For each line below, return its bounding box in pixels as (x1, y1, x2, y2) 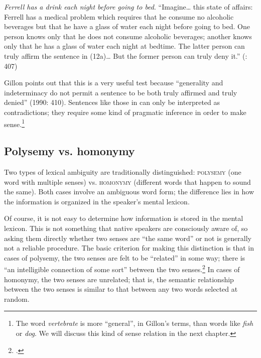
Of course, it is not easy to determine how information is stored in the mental (4, 213, 243, 223)
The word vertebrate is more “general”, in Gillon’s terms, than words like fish (16, 318, 253, 328)
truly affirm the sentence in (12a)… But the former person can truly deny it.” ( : (4, 50, 247, 61)
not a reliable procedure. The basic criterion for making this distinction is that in (4, 243, 254, 253)
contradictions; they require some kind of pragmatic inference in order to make (4, 106, 246, 117)
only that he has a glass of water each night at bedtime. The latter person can (4, 41, 245, 51)
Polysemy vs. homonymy (4, 143, 135, 159)
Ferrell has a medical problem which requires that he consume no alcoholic (4, 11, 234, 22)
